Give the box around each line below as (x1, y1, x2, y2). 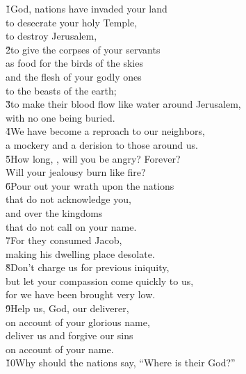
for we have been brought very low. (6, 287, 156, 302)
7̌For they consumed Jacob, (6, 233, 122, 247)
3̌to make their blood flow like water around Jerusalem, (6, 97, 241, 111)
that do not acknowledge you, (6, 192, 131, 206)
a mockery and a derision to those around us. (6, 137, 198, 152)
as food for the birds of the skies (6, 56, 143, 70)
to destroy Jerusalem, (6, 29, 97, 43)
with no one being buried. (6, 110, 115, 124)
